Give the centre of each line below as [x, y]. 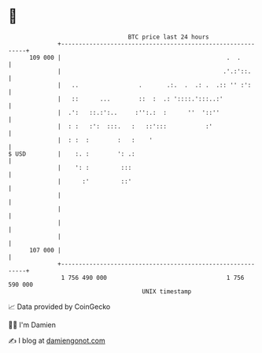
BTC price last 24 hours [169, 37]
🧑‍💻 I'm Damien [32, 325]
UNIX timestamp [167, 291]
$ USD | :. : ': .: [72, 154]
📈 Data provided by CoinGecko [59, 307]
